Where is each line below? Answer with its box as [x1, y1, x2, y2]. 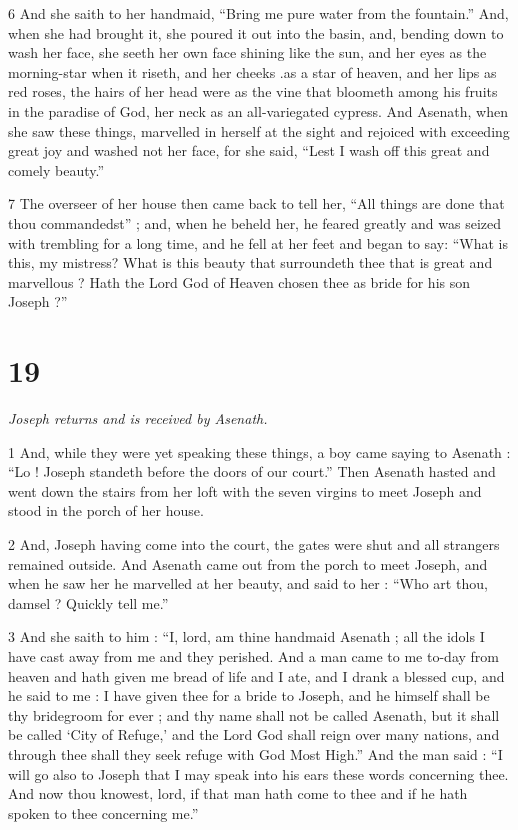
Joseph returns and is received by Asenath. [8, 408, 268, 429]
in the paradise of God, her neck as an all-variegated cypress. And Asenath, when [8, 100, 508, 121]
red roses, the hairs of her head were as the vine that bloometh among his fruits [8, 81, 498, 102]
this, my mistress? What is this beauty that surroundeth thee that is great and [8, 252, 493, 273]
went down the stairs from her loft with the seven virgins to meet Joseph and [8, 480, 482, 501]
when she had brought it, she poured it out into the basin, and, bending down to [8, 22, 504, 43]
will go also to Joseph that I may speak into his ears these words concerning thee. [8, 763, 509, 784]
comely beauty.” [8, 159, 105, 180]
